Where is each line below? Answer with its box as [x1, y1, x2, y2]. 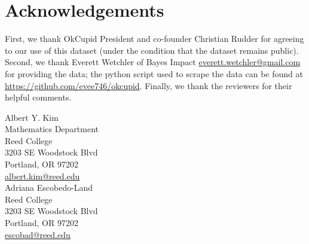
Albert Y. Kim [5, 111, 59, 123]
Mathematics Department [5, 123, 99, 135]
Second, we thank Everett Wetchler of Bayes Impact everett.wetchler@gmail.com [5, 56, 301, 68]
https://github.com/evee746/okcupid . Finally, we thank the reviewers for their [5, 79, 292, 91]
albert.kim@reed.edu [5, 169, 80, 182]
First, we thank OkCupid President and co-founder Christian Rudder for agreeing [5, 32, 304, 45]
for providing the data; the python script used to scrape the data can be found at [5, 67, 303, 80]
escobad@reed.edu [5, 228, 71, 240]
